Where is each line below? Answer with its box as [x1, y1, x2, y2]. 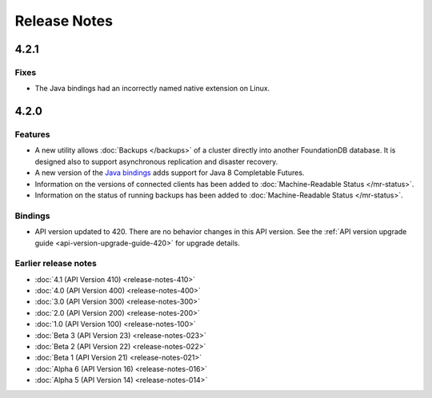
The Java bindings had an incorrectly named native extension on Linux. [34, 84, 270, 94]
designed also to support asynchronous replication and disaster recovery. [34, 157, 278, 166]
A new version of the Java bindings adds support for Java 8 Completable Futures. [34, 168, 305, 177]
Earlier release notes [14, 258, 98, 269]
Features [14, 129, 50, 140]
